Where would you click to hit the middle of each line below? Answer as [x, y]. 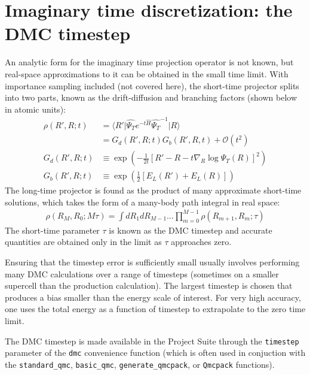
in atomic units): [35, 109]
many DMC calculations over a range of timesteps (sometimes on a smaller [142, 273]
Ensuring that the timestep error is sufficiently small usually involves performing [152, 262]
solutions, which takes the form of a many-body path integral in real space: [142, 202]
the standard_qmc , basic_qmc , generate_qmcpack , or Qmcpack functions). [140, 364]
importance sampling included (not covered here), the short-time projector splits [152, 85]
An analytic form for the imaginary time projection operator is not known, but [149, 62]
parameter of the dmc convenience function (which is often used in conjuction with [155, 353]
